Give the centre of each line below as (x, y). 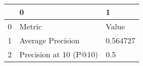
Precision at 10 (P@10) (59, 54)
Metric (31, 26)
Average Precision (50, 40)
